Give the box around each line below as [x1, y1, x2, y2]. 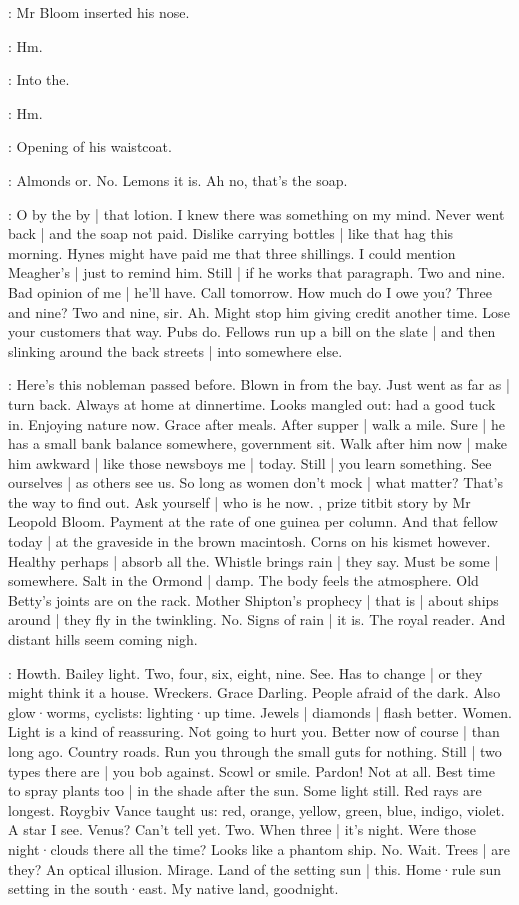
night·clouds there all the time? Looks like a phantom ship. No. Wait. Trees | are [8, 838, 510, 859]
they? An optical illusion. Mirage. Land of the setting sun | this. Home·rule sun [8, 858, 502, 879]
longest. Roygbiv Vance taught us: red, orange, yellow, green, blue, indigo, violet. [8, 799, 505, 820]
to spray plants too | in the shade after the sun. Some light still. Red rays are [8, 780, 482, 801]
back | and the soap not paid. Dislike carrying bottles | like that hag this [8, 223, 454, 244]
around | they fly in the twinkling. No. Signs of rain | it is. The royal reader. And [8, 609, 506, 630]
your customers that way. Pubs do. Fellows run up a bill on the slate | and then [8, 321, 496, 342]
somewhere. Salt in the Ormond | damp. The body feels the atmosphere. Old [8, 570, 479, 591]
